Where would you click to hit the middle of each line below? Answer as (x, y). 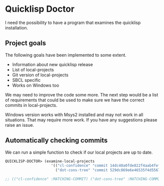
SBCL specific (26, 80)
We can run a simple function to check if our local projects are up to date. (79, 152)
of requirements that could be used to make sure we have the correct (75, 100)
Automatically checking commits (56, 140)
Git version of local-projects (40, 75)
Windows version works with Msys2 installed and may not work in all (74, 115)
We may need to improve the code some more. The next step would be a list (82, 94)
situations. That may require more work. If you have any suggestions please (81, 120)
